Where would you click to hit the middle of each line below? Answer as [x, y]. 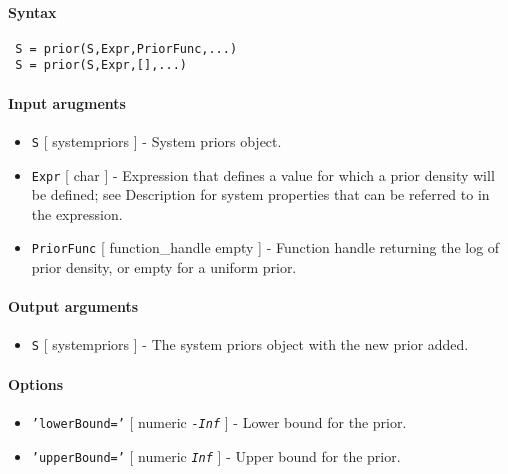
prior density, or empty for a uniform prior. [164, 267]
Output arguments [73, 306]
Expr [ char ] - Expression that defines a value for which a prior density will [263, 174]
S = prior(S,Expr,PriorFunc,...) [126, 48]
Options [36, 383]
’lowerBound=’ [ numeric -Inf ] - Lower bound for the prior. [219, 421]
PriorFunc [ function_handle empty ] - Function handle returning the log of [265, 247]
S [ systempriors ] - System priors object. [156, 140]
